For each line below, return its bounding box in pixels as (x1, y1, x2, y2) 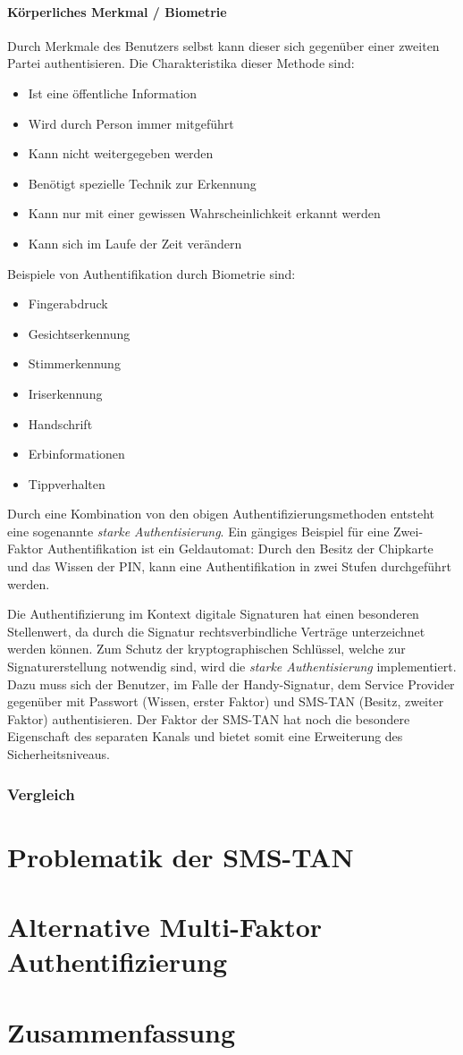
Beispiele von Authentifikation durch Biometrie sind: (7, 264, 296, 283)
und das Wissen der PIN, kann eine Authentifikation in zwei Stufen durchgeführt (7, 557, 451, 576)
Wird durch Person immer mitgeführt (28, 114, 234, 132)
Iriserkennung (28, 384, 103, 402)
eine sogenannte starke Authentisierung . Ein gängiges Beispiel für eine (7, 521, 390, 540)
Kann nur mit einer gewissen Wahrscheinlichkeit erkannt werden (28, 204, 381, 223)
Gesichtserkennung (28, 324, 130, 342)
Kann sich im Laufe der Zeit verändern (28, 233, 242, 252)
